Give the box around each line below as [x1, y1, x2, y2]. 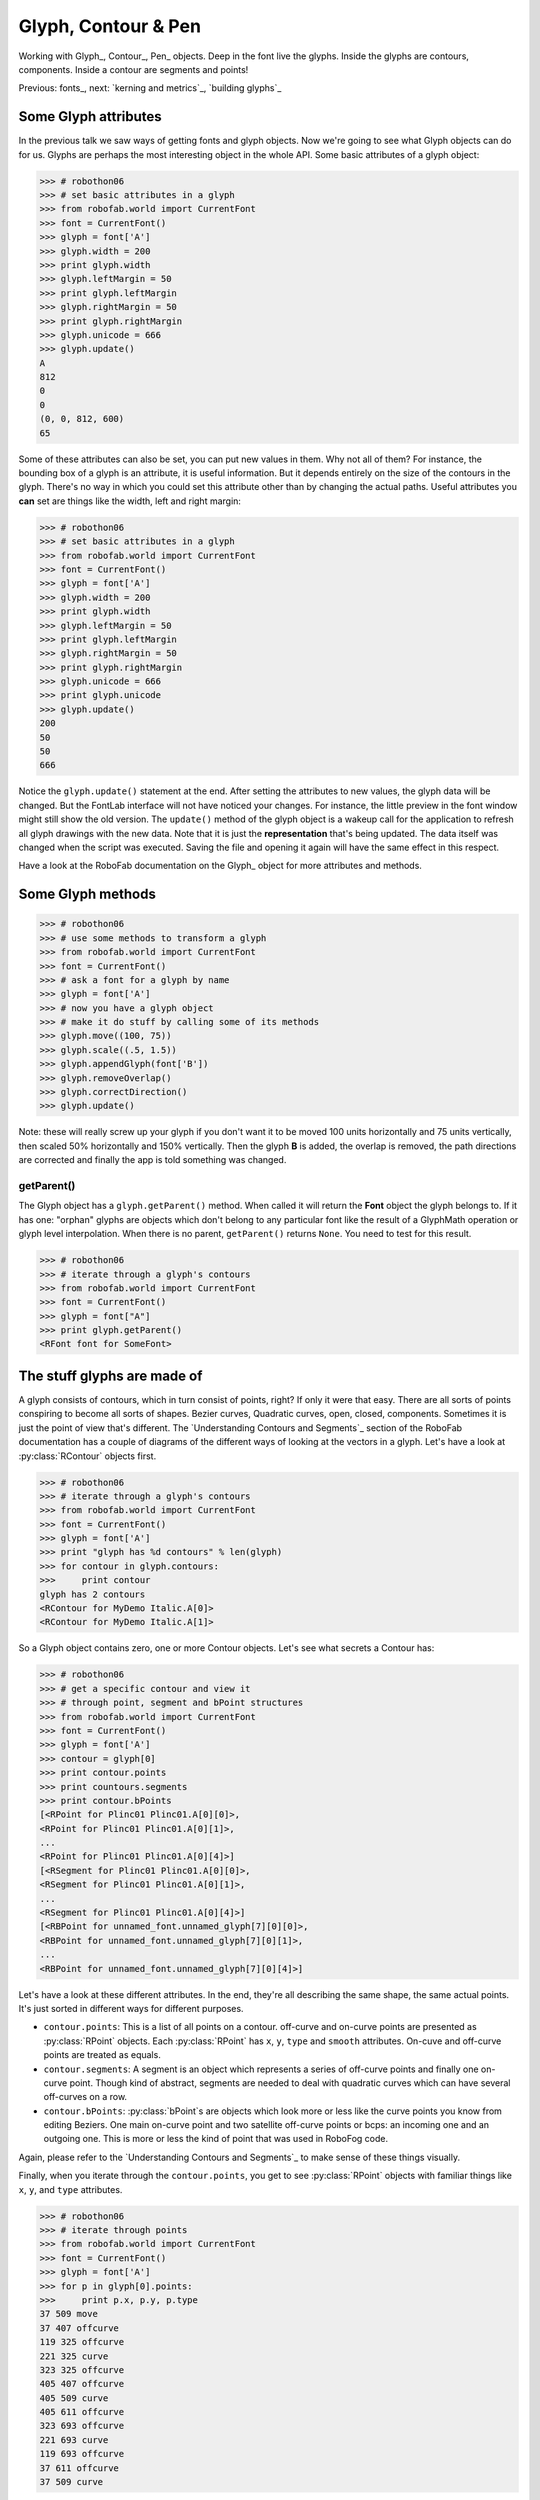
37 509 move [39, 2308, 99, 2320]
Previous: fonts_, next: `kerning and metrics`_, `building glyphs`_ [18, 82, 282, 94]
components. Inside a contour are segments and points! [18, 63, 249, 75]
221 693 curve [39, 2434, 109, 2445]
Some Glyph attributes [18, 108, 162, 125]
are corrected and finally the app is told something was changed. [18, 1154, 287, 1166]
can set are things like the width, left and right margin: [18, 495, 242, 507]
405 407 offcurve [39, 2378, 125, 2390]
